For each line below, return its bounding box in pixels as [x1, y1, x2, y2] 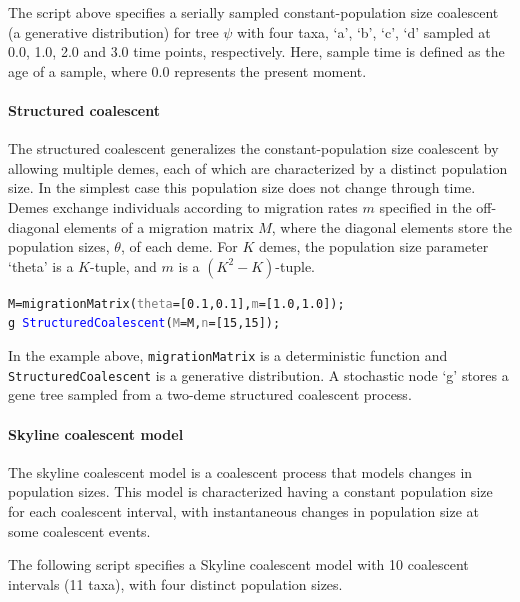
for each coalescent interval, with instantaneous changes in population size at [8, 500, 480, 521]
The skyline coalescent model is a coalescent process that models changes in [8, 461, 473, 482]
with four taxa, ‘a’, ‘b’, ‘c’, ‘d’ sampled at [237, 21, 491, 42]
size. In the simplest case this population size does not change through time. [8, 177, 476, 198]
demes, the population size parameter [259, 236, 489, 257]
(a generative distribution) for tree [8, 21, 219, 42]
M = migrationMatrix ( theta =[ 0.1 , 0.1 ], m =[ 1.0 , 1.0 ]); [8, 296, 345, 311]
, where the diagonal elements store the [271, 216, 512, 237]
